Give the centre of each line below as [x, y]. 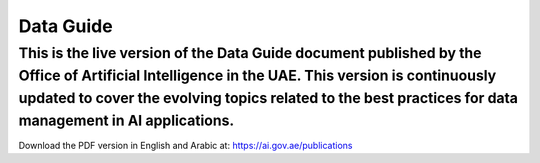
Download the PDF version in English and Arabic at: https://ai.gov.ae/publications [185, 145]
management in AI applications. [126, 120]
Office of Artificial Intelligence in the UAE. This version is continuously [257, 75]
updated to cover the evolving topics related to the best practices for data [268, 98]
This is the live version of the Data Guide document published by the [250, 53]
